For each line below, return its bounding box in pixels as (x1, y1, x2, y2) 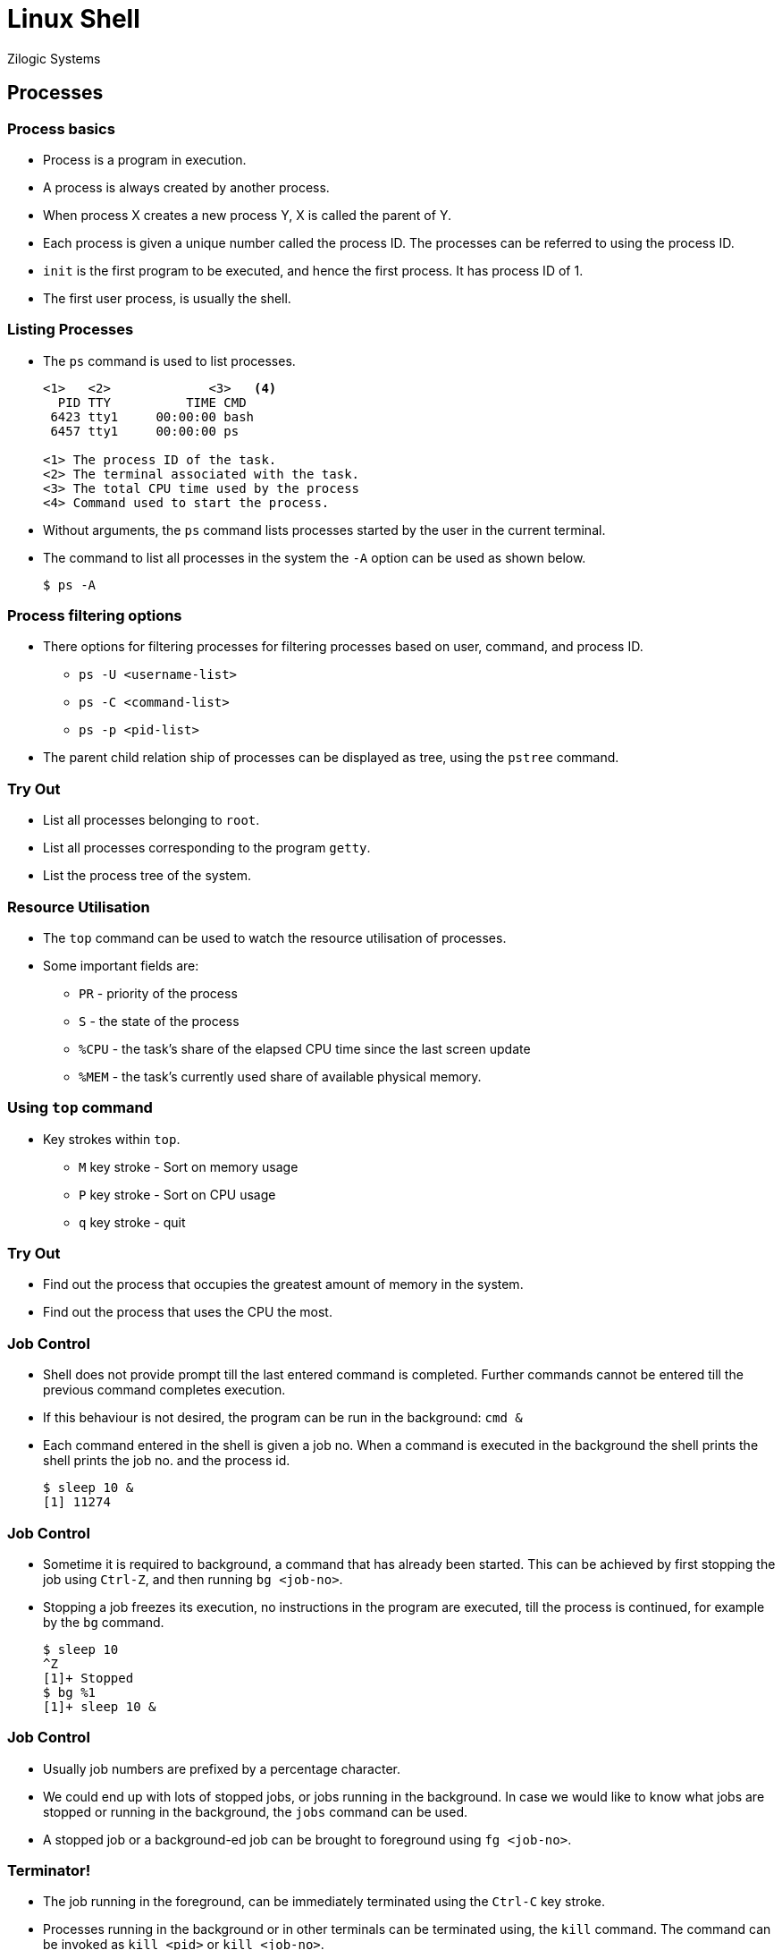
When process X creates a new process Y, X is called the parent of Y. (43, 207, 451, 223)
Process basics (7, 119, 115, 138)
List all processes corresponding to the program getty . (43, 840, 371, 856)
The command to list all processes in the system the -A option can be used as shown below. (43, 549, 586, 565)
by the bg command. (43, 1614, 164, 1630)
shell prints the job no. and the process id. (43, 1453, 290, 1469)
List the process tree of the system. (43, 868, 251, 884)
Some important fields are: (43, 957, 199, 973)
